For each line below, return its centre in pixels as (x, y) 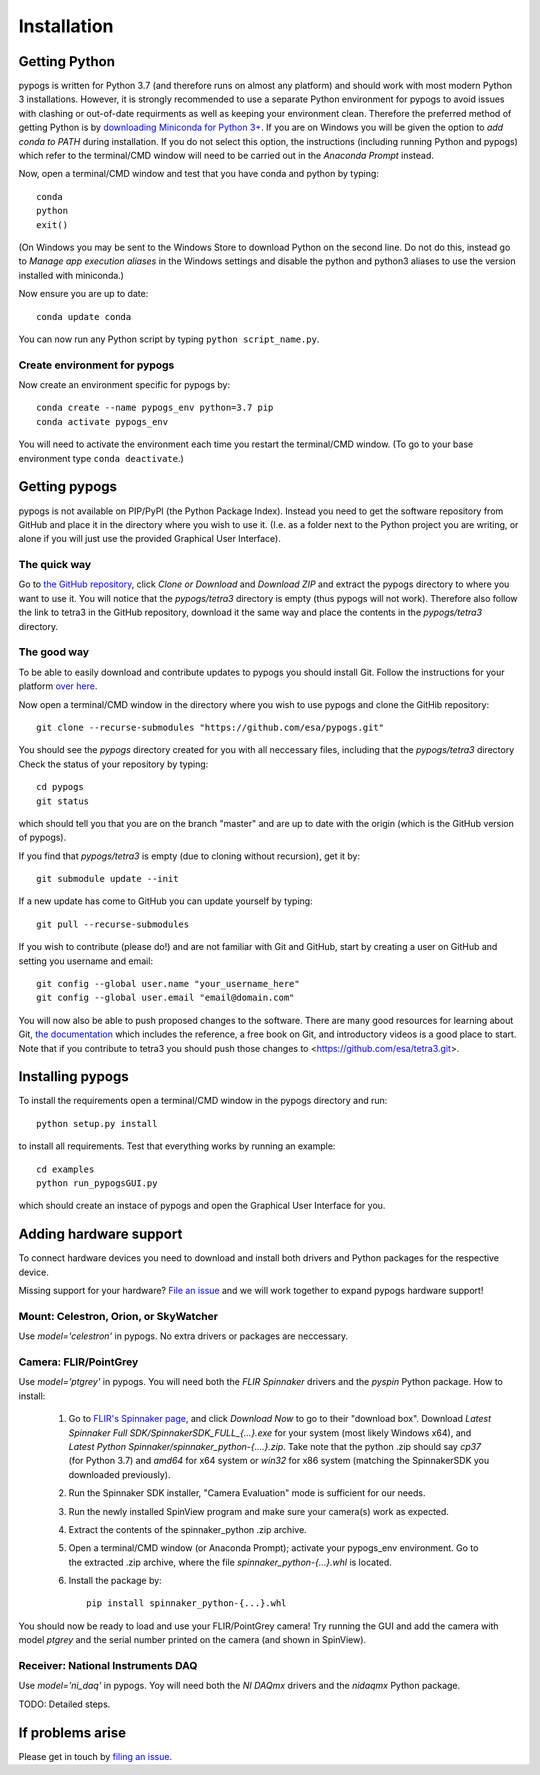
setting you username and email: (86, 961)
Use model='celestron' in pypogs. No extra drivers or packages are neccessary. (183, 1336)
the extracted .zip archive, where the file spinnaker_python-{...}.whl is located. (230, 1562)
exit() (52, 224)
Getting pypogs (68, 486)
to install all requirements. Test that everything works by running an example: (177, 1146)
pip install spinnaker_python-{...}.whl (186, 1603)
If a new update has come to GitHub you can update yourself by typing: (166, 901)
